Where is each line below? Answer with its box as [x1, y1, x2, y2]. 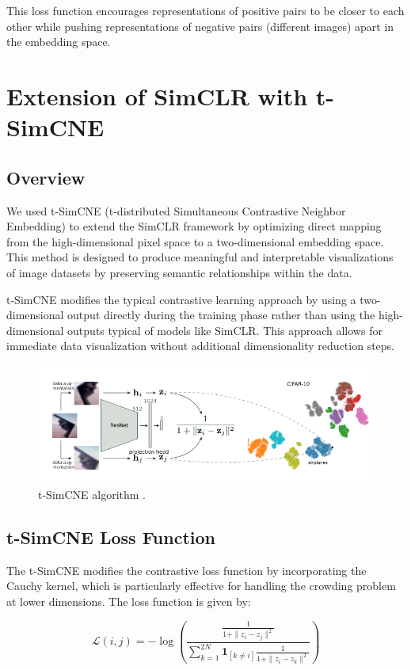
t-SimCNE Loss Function [6, 524, 215, 549]
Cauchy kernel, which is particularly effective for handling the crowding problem [6, 577, 396, 594]
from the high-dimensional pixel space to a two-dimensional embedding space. [6, 233, 384, 249]
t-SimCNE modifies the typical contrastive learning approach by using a [6, 291, 356, 307]
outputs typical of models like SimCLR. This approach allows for [67, 322, 382, 338]
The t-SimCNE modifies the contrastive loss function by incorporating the [6, 562, 367, 578]
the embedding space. [6, 33, 111, 50]
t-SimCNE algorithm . [38, 485, 146, 502]
